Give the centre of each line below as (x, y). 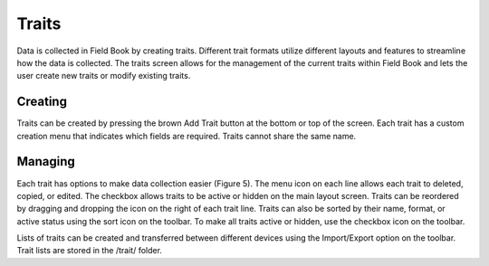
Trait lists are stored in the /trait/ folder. (90, 251)
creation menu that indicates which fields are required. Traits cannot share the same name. (187, 136)
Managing (46, 161)
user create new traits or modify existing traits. (104, 76)
